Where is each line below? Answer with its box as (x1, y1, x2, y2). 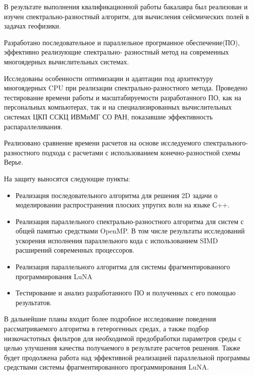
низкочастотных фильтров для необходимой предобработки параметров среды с (4, 333, 242, 343)
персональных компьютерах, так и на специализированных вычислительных (4, 102, 232, 112)
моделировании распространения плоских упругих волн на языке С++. (15, 200, 230, 210)
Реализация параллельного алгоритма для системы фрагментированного (15, 261, 230, 272)
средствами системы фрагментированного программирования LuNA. (4, 362, 209, 372)
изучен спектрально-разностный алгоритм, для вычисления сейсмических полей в (4, 11, 249, 21)
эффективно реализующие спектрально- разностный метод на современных (4, 47, 229, 57)
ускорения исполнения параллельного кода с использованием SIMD (15, 235, 218, 245)
